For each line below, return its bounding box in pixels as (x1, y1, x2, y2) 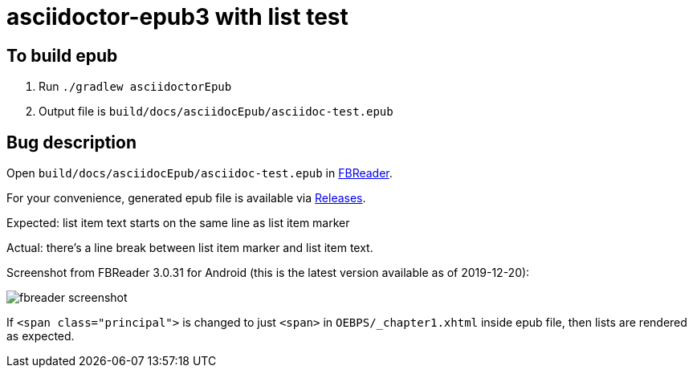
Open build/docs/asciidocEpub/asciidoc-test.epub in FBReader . (6, 166, 393, 181)
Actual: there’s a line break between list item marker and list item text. (6, 241, 373, 255)
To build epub (6, 45, 118, 66)
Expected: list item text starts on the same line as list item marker (6, 216, 350, 230)
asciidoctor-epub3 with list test (6, 3, 349, 30)
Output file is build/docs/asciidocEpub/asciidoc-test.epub (39, 104, 393, 119)
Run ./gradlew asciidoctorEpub (39, 79, 232, 94)
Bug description (6, 132, 137, 152)
